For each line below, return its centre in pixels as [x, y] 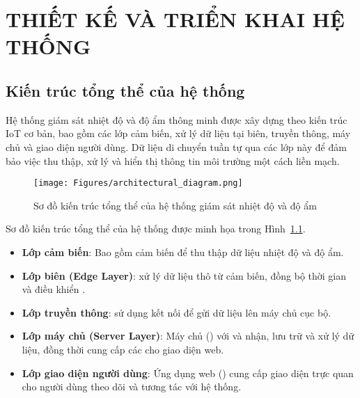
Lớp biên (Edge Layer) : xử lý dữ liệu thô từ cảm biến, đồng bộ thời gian [184, 275]
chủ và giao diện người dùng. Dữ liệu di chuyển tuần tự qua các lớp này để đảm [176, 146]
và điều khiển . [54, 289]
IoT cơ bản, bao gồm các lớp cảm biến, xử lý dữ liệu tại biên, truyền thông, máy [178, 133]
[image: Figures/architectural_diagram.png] [138, 183]
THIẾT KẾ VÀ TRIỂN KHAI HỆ [175, 19]
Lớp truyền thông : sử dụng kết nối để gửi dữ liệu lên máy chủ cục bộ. [177, 312]
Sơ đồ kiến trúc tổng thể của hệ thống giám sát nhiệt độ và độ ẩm [175, 205]
